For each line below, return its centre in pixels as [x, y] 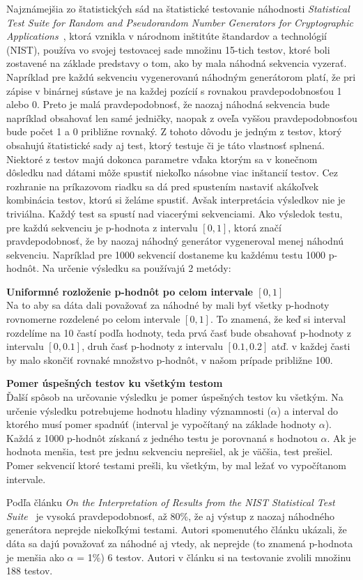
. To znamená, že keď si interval [278, 319]
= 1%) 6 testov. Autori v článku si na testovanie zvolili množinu [214, 557]
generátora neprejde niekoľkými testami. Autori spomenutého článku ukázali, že [177, 529]
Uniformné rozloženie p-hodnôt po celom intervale [130, 291]
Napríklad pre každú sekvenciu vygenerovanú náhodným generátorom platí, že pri [181, 76]
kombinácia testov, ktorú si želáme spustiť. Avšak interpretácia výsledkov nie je [176, 200]
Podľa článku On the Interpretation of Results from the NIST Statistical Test [171, 502]
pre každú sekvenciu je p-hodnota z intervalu [102, 227]
